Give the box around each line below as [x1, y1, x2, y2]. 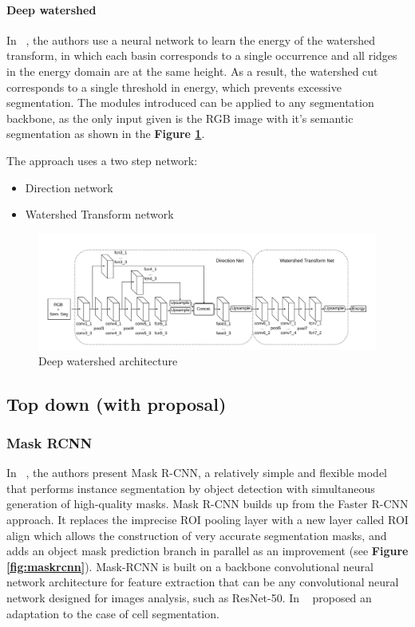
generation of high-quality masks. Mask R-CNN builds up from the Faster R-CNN [6, 495, 409, 512]
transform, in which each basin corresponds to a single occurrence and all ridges [6, 47, 397, 64]
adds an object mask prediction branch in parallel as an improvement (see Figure [6, 542, 409, 559]
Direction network [25, 179, 113, 195]
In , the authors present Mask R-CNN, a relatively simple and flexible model [6, 464, 387, 481]
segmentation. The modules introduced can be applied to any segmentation [6, 94, 374, 111]
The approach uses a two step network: [6, 152, 198, 168]
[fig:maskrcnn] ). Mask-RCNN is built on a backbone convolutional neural [6, 558, 373, 574]
